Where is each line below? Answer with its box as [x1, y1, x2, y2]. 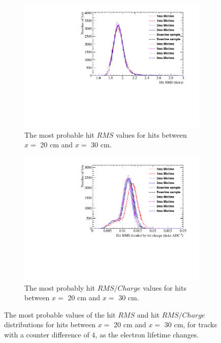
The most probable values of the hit [4, 309, 116, 320]
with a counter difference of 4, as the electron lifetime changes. [4, 329, 199, 339]
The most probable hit [24, 129, 94, 140]
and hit [137, 309, 160, 320]
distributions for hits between [4, 319, 96, 330]
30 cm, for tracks [164, 319, 217, 330]
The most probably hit [24, 282, 95, 293]
